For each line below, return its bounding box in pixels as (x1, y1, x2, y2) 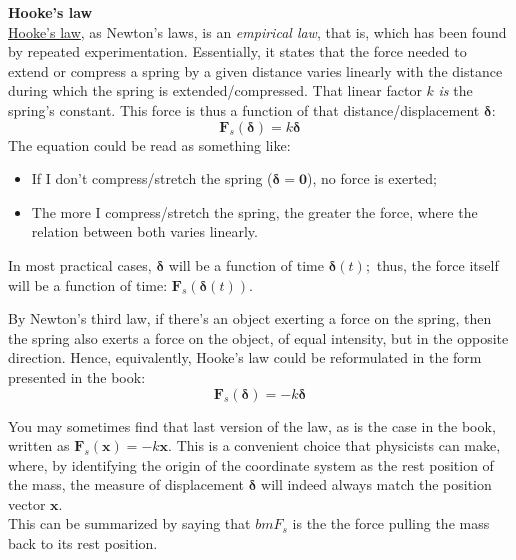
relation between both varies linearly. (31, 221, 258, 242)
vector (8, 493, 46, 514)
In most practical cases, (8, 254, 152, 275)
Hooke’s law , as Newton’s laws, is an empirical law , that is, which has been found (8, 21, 507, 42)
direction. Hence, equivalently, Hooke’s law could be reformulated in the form (8, 347, 482, 368)
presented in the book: (8, 366, 146, 387)
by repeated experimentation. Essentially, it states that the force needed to (8, 41, 467, 62)
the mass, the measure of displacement (8, 474, 244, 495)
